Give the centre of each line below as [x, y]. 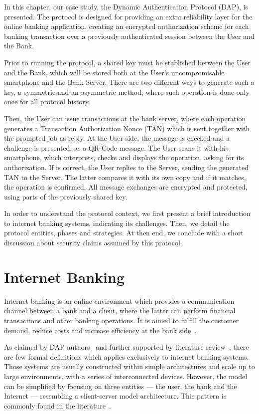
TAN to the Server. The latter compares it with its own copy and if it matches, [125, 177]
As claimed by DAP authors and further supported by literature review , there [127, 347]
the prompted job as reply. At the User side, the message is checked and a [117, 138]
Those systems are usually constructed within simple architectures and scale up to [129, 366]
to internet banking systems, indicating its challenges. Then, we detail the [117, 223]
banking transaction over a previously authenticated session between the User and [129, 36]
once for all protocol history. [47, 102]
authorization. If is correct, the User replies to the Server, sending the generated [126, 167]
